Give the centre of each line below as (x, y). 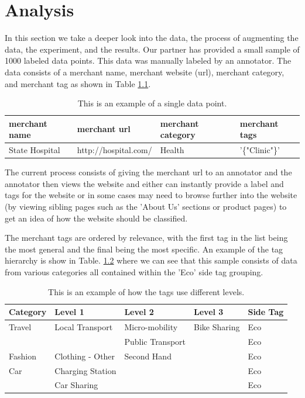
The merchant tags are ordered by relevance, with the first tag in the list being (146, 238)
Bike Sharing (217, 327)
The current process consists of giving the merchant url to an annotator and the (148, 172)
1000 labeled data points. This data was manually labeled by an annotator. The (148, 60)
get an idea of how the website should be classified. (96, 218)
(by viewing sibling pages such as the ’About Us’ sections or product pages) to (146, 206)
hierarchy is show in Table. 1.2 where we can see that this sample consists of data (151, 260)
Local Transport (84, 327)
